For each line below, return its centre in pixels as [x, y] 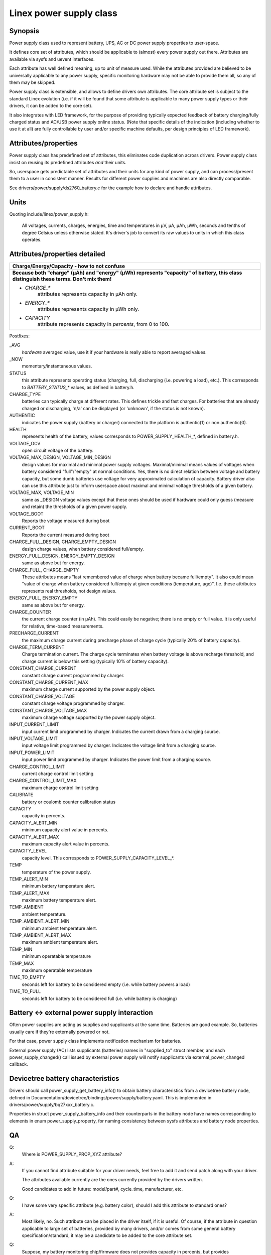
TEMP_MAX [22, 963]
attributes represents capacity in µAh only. [88, 294]
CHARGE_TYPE [25, 394]
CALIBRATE [21, 795]
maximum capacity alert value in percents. [66, 844]
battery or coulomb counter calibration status [69, 802]
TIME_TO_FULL [25, 991]
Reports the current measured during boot [66, 535]
